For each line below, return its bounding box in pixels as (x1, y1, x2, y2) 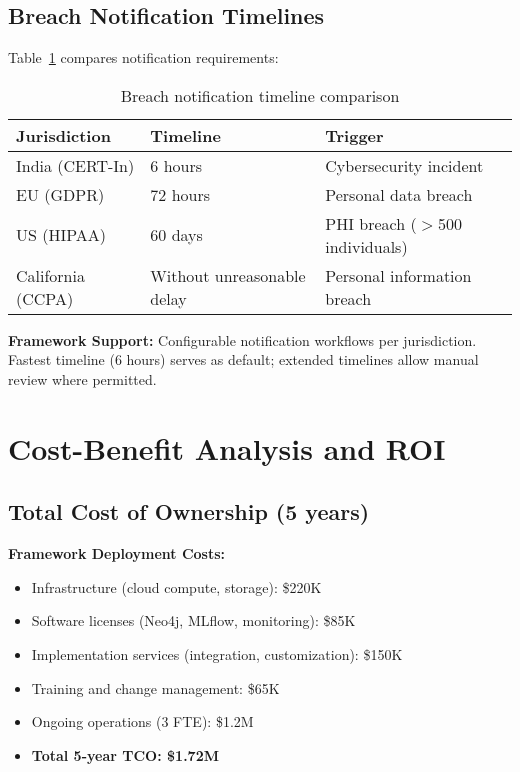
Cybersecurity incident (325, 153, 484, 177)
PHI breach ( (325, 211, 417, 235)
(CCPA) (16, 286, 74, 310)
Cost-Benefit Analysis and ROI (8, 427, 446, 468)
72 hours (150, 182, 211, 206)
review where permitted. (8, 368, 157, 389)
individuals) (325, 234, 408, 258)
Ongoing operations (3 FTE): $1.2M (31, 711, 254, 732)
